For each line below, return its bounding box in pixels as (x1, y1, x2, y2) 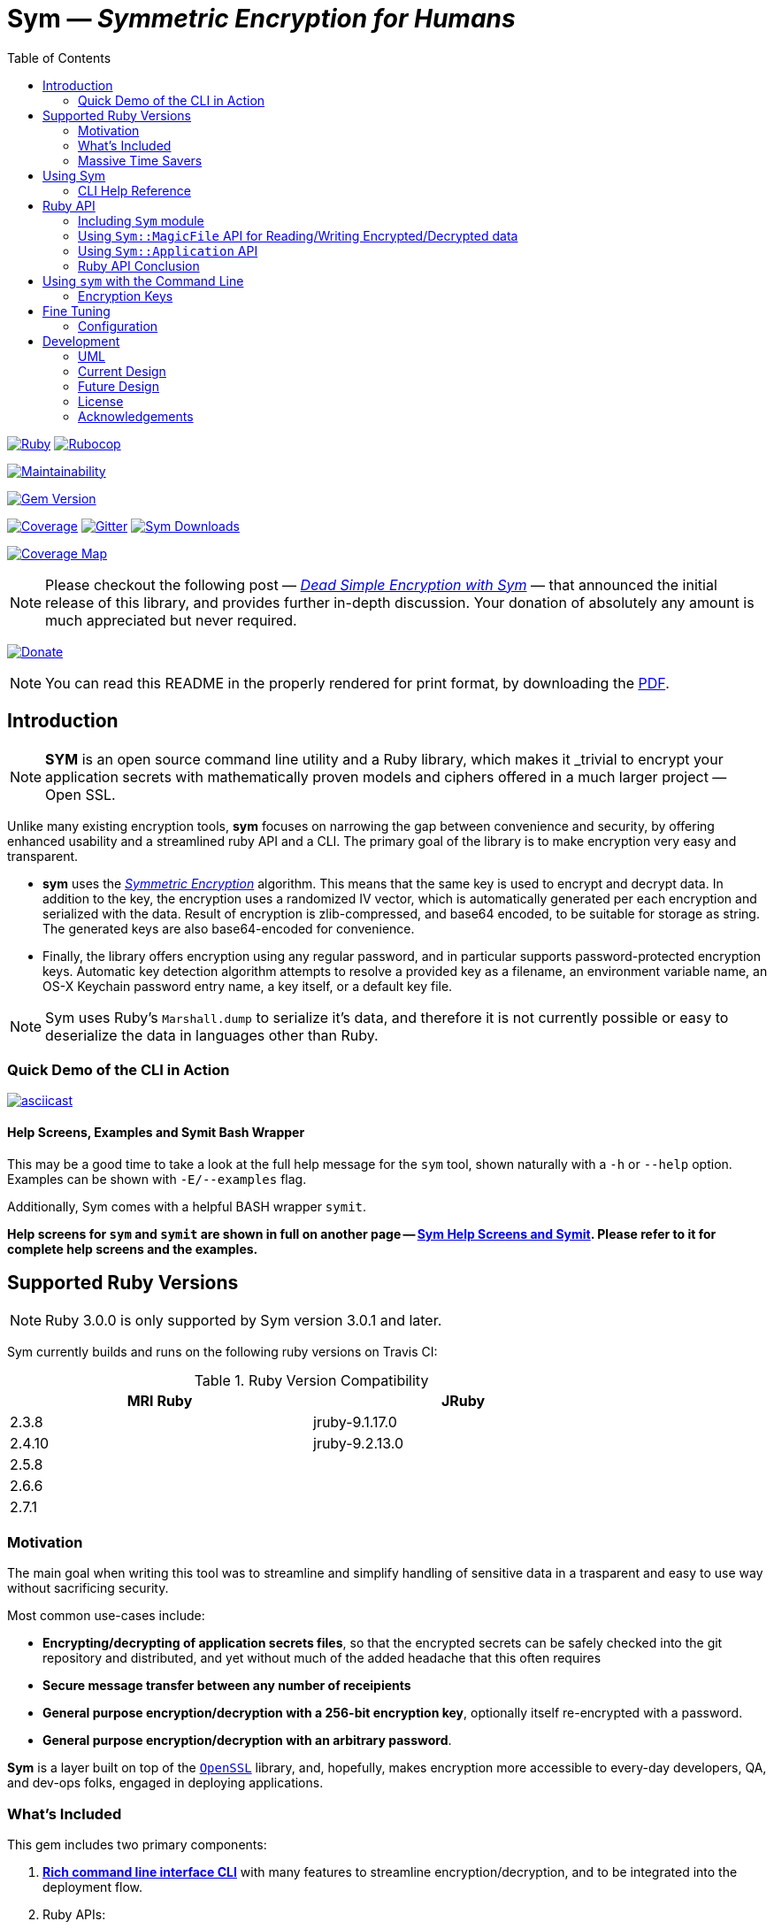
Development (42, 333, 120, 349)
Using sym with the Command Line (42, 273, 244, 288)
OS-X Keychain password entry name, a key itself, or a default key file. (42, 978, 453, 994)
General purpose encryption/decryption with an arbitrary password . (42, 1733, 452, 1748)
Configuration (78, 318, 158, 334)
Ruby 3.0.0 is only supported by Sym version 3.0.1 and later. (45, 1311, 442, 1330)
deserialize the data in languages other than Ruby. (45, 1026, 379, 1044)
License (78, 393, 124, 409)
